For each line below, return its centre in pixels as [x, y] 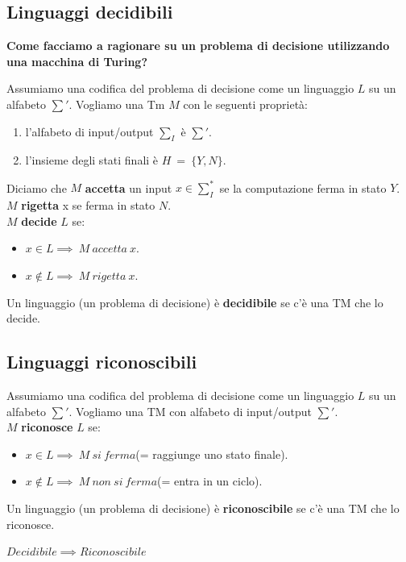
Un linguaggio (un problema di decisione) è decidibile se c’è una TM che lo [195, 302]
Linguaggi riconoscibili [102, 362]
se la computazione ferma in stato [303, 187]
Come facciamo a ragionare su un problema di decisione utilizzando [198, 46]
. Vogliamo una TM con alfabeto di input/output [190, 411]
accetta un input [128, 187]
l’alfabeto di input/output [89, 131]
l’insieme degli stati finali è [92, 160]
